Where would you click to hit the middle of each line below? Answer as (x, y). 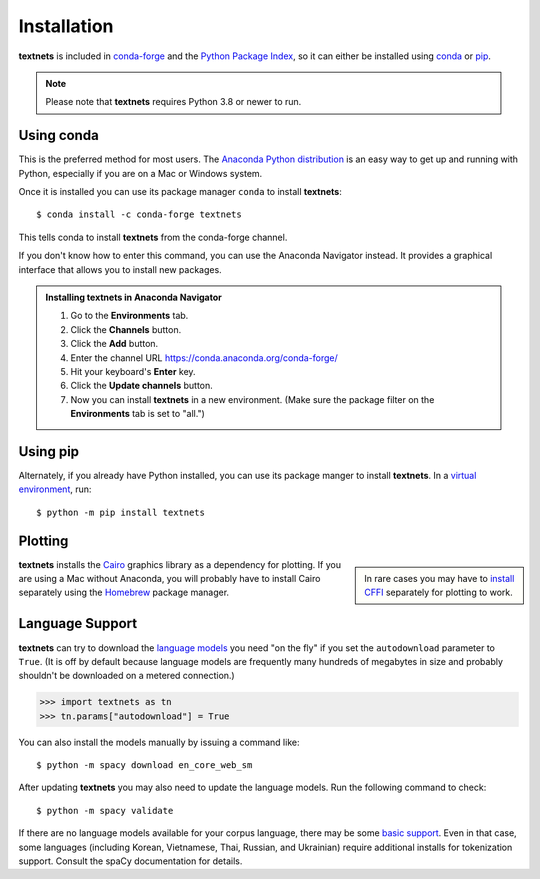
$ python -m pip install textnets (120, 512)
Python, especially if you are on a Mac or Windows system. (140, 173)
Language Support (78, 623)
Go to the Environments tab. (129, 316)
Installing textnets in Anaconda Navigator (133, 297)
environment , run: (55, 489)
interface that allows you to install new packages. (120, 269)
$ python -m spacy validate (105, 810)
